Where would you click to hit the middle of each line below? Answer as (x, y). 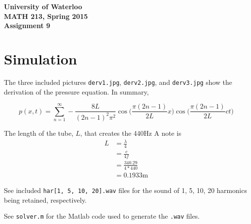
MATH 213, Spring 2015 (46, 16)
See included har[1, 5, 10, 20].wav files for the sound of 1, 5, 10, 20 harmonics (125, 190)
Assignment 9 (27, 25)
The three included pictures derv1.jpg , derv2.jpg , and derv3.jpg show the (118, 82)
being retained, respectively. (45, 200)
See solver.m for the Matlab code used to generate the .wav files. (102, 216)
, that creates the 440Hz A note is (131, 133)
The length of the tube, (39, 133)
